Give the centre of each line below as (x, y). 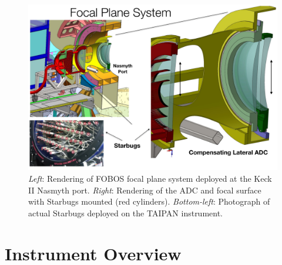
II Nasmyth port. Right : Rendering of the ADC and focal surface (145, 190)
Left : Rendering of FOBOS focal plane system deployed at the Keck (150, 178)
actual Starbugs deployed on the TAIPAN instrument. (126, 213)
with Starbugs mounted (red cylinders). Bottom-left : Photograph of (149, 201)
